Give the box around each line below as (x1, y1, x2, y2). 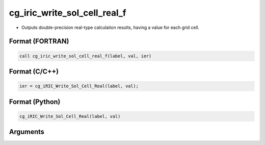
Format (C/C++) (9, 67, 59, 75)
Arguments (9, 128, 45, 136)
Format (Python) (9, 97, 61, 106)
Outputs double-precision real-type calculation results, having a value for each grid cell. (21, 24, 200, 30)
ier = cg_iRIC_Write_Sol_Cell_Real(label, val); (19, 83, 139, 89)
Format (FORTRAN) (9, 37, 69, 46)
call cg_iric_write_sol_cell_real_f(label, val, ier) (19, 53, 152, 59)
